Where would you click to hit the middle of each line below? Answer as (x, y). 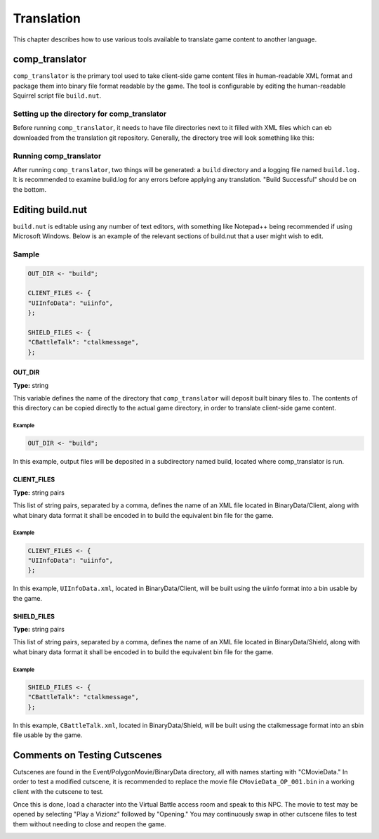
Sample (26, 254)
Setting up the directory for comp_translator (90, 114)
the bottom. (30, 189)
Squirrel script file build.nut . (57, 96)
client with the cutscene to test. (59, 791)
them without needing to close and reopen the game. (89, 824)
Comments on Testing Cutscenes (87, 755)
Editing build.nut (50, 210)
